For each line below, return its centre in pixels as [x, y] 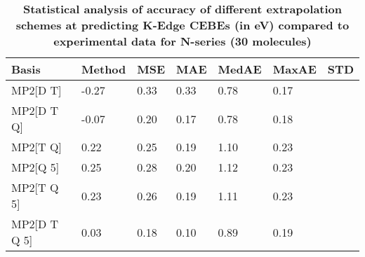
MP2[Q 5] [35, 167]
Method [104, 69]
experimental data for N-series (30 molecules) [182, 41]
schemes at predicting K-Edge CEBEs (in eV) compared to [182, 25]
